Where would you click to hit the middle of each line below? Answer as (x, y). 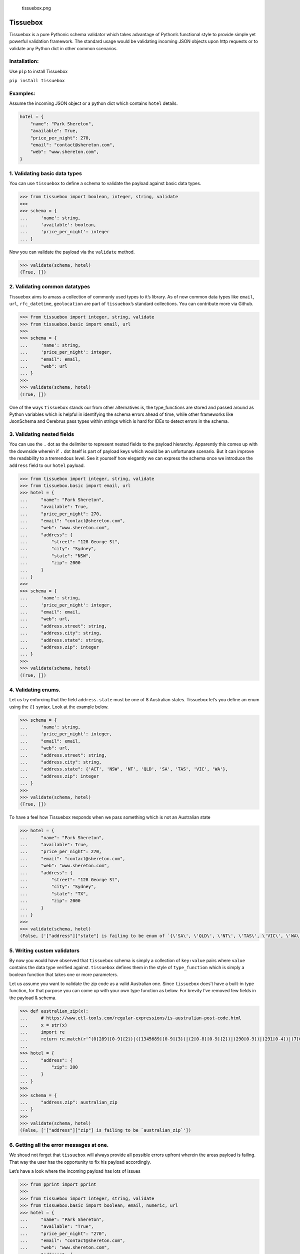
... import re (42, 1032)
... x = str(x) (43, 1025)
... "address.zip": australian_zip (68, 1102)
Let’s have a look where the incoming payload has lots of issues (75, 1171)
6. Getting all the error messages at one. (59, 1145)
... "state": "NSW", (55, 556)
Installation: (24, 61)
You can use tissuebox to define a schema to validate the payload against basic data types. (105, 184)
